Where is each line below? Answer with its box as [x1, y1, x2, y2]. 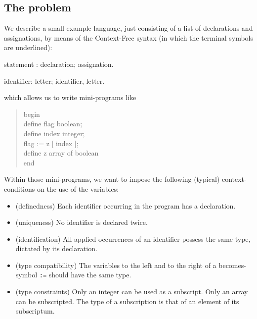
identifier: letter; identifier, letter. [4, 75, 105, 86]
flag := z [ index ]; [23, 138, 79, 148]
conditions [4, 183, 35, 194]
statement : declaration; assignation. [4, 58, 114, 69]
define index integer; [23, 128, 85, 138]
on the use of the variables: [37, 183, 119, 194]
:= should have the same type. [39, 269, 131, 280]
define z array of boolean [23, 148, 99, 158]
